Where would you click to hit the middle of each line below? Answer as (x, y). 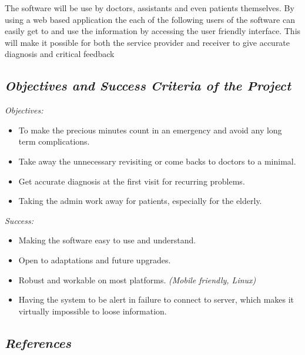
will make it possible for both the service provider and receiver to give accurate (148, 42)
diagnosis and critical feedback (60, 54)
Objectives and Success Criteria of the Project (148, 86)
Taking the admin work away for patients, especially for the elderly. (140, 201)
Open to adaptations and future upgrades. (95, 259)
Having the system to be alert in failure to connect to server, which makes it (156, 299)
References (38, 342)
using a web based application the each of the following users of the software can (150, 19)
